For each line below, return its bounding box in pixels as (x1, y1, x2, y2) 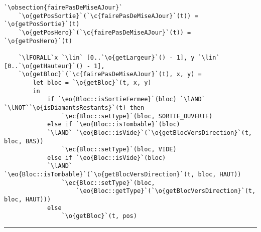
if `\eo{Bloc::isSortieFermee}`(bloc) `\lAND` (47, 96, 205, 103)
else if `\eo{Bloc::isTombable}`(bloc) (47, 121, 180, 128)
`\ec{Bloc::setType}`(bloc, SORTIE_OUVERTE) (61, 112, 213, 120)
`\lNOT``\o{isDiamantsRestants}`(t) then (4, 104, 145, 111)
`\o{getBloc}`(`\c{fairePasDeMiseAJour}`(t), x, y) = (18, 71, 202, 78)
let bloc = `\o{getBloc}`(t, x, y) (33, 79, 152, 86)
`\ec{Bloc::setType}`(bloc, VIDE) (61, 146, 177, 153)
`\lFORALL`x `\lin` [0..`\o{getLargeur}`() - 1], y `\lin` (18, 54, 220, 61)
